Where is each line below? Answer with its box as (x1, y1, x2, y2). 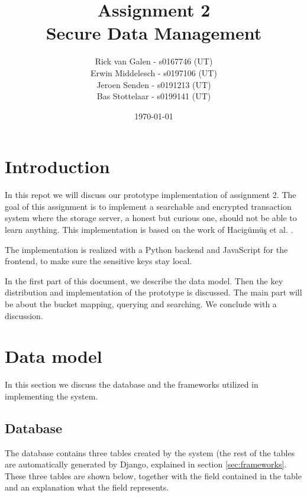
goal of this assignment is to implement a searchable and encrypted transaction (5, 200, 292, 212)
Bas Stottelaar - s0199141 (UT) (96, 90, 211, 102)
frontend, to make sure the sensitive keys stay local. (5, 255, 192, 267)
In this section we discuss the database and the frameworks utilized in (5, 378, 258, 391)
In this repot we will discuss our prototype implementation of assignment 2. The (5, 189, 296, 201)
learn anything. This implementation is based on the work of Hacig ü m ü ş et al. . (5, 223, 293, 235)
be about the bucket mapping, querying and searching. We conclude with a (5, 297, 277, 310)
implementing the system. (5, 389, 98, 402)
